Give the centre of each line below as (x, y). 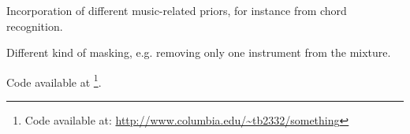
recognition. (35, 26)
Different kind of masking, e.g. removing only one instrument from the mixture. (199, 52)
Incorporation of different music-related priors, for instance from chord (177, 10)
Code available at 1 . (54, 80)
